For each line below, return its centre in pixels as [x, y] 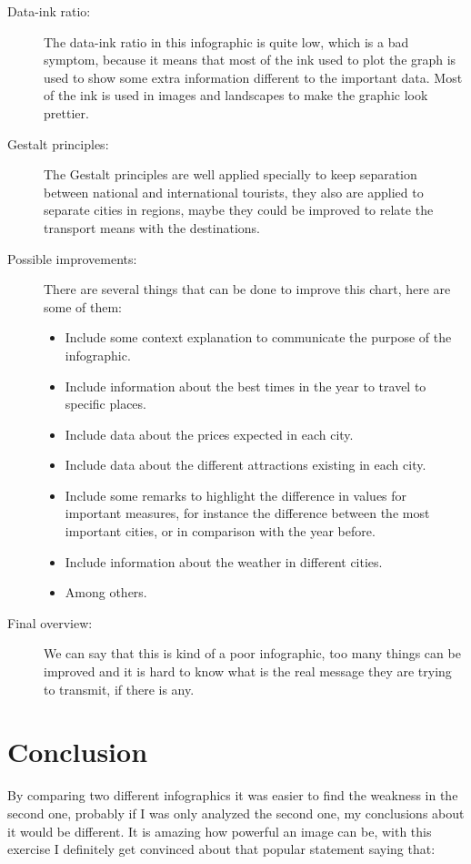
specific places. [105, 404]
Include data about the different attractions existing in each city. [246, 465]
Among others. [106, 592]
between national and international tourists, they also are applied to [234, 192]
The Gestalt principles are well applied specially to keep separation [230, 174]
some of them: [83, 306]
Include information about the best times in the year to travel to [246, 386]
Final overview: [50, 622]
